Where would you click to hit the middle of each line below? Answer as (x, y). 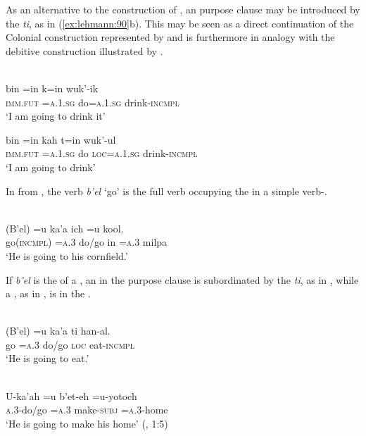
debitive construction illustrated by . (84, 50)
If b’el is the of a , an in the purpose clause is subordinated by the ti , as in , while (182, 279)
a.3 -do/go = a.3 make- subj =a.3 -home (87, 410)
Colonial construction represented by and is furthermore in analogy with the (170, 37)
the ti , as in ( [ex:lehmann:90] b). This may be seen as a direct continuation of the (180, 23)
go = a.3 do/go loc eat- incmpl (70, 344)
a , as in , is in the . (48, 293)
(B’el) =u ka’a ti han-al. (58, 331)
